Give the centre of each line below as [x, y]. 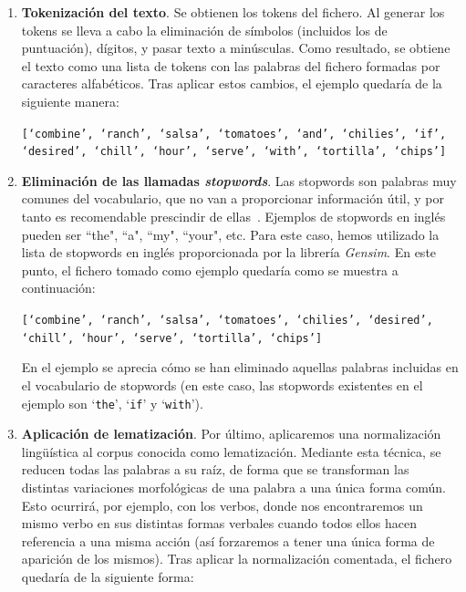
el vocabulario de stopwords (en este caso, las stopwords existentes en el [222, 384]
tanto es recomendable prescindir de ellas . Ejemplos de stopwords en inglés [233, 217]
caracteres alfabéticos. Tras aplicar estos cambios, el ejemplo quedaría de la [232, 83]
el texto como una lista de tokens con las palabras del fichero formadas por [231, 65]
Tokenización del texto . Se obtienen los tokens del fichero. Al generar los [233, 12]
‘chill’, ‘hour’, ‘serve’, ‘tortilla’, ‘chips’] [172, 338]
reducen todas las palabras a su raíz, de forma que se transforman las [215, 469]
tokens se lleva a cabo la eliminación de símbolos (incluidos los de [204, 30]
